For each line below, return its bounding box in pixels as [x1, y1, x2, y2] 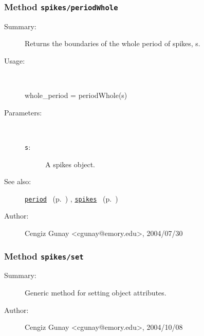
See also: [4, 176, 31, 187]
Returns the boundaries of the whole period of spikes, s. [25, 38, 200, 49]
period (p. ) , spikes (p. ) [25, 193, 118, 204]
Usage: [4, 55, 25, 66]
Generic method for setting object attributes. [25, 287, 166, 298]
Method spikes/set [4, 249, 84, 262]
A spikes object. [45, 159, 95, 169]
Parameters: [4, 107, 42, 117]
